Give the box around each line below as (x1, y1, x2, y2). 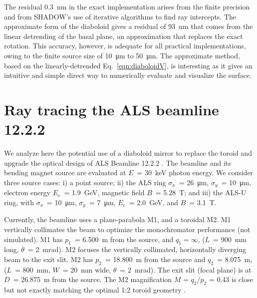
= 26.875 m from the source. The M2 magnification (13, 274, 172, 285)
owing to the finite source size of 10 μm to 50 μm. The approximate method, (4, 50, 240, 60)
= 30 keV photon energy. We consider (137, 167, 254, 178)
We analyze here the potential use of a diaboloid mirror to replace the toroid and (4, 148, 252, 158)
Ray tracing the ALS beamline (4, 99, 219, 119)
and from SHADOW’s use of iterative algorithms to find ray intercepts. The (4, 11, 237, 21)
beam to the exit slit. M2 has (4, 254, 93, 264)
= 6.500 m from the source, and (74, 234, 174, 244)
